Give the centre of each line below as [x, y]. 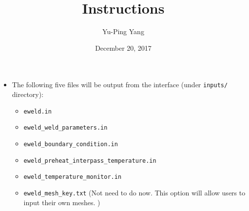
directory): [28, 94]
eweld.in [38, 111]
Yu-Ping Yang [123, 31]
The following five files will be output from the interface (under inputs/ [120, 85]
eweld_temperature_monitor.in [73, 177]
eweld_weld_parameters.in [66, 128]
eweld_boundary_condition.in [71, 144]
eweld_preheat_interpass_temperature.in [90, 161]
